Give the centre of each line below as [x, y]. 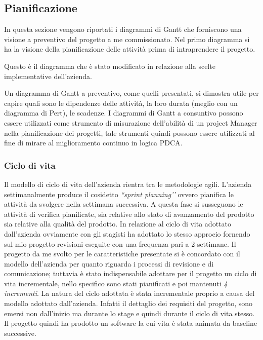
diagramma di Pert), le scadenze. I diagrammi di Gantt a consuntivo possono [124, 113]
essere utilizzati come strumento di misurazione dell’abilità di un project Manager [131, 122]
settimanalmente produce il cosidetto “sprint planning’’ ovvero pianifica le [119, 194]
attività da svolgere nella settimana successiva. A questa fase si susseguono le [124, 204]
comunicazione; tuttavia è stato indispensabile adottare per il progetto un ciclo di [130, 273]
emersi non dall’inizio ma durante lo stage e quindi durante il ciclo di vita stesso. [129, 313]
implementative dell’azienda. [48, 76]
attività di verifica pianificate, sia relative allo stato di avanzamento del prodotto [129, 214]
